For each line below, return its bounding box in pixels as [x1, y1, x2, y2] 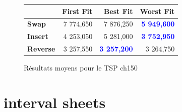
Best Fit [103, 5, 133, 16]
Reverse [27, 43, 55, 54]
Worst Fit [140, 5, 175, 16]
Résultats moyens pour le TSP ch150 [24, 62, 138, 73]
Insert [27, 31, 48, 41]
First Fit [62, 5, 93, 16]
